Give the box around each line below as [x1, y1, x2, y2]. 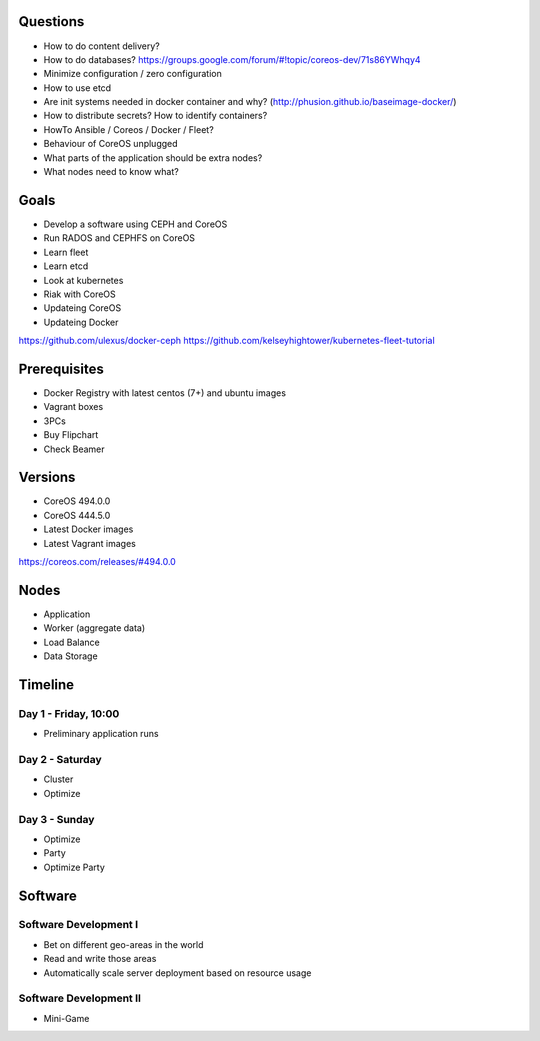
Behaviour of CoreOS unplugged [43, 138, 179, 150]
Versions [18, 469, 76, 486]
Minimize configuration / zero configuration [43, 68, 222, 80]
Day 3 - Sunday [18, 812, 95, 826]
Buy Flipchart [43, 429, 99, 441]
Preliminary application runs [43, 728, 159, 740]
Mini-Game [43, 1012, 90, 1024]
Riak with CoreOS [43, 288, 117, 300]
